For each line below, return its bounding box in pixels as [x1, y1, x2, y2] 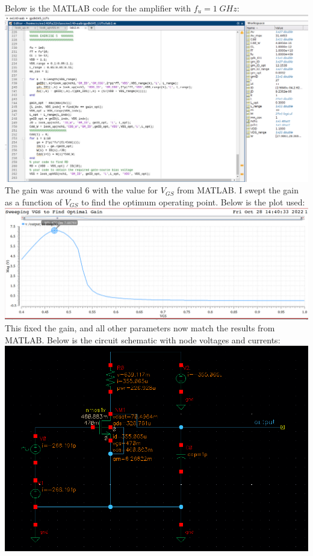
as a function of [5, 195, 62, 208]
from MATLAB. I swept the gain [177, 184, 299, 196]
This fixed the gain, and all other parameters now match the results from [5, 322, 275, 334]
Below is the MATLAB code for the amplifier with [5, 2, 191, 14]
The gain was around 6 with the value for [5, 184, 158, 196]
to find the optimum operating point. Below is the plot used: [81, 195, 305, 208]
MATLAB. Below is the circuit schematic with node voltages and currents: [5, 333, 280, 346]
